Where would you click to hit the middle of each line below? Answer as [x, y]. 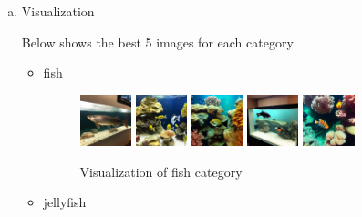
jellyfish [65, 202]
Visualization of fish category [161, 171]
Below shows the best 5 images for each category [157, 41]
